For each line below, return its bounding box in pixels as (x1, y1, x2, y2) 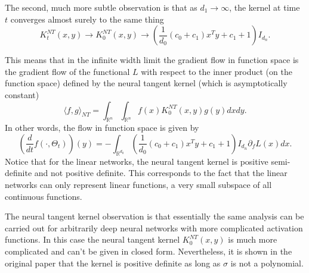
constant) (5, 88, 39, 101)
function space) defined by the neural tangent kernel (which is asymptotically (5, 77, 288, 89)
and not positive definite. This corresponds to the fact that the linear (34, 167, 288, 179)
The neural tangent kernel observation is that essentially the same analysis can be (5, 210, 304, 222)
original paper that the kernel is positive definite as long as (5, 256, 221, 269)
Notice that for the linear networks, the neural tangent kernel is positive (5, 155, 268, 167)
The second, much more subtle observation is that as (5, 1, 197, 13)
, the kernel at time (229, 1, 300, 13)
